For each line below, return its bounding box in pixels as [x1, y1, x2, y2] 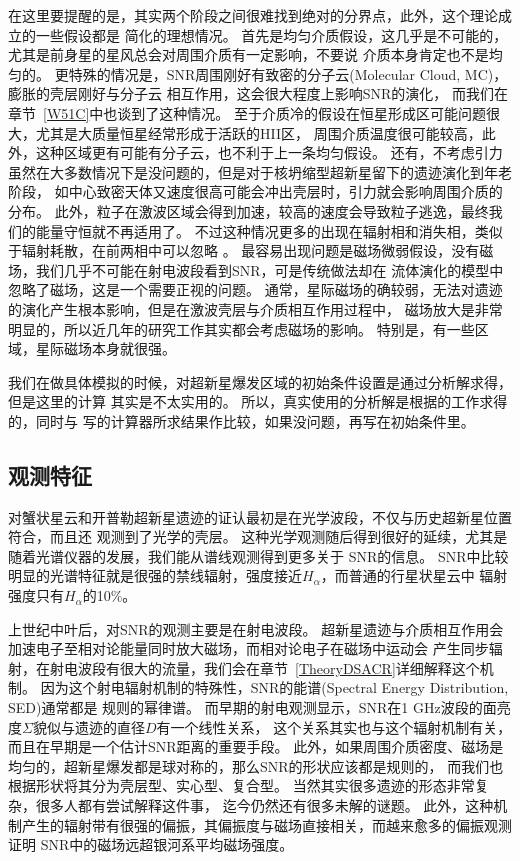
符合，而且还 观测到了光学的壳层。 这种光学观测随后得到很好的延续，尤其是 [8, 526, 508, 547]
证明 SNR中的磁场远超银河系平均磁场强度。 [8, 834, 294, 855]
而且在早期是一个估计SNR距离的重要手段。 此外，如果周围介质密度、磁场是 [8, 736, 504, 757]
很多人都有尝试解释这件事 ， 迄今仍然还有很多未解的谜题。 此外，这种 [35, 794, 494, 815]
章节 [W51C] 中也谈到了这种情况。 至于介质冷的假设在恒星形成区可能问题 [8, 102, 486, 123]
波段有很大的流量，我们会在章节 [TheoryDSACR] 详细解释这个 [77, 657, 480, 678]
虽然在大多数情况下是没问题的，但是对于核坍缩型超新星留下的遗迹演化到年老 [8, 161, 512, 182]
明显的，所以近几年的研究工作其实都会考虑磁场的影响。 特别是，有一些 [8, 318, 475, 339]
